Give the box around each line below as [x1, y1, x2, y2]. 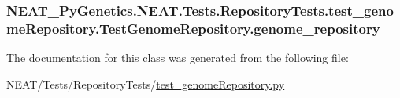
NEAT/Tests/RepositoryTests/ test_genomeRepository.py [6, 75, 285, 92]
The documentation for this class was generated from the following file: [6, 49, 349, 66]
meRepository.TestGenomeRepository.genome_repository [6, 18, 380, 38]
